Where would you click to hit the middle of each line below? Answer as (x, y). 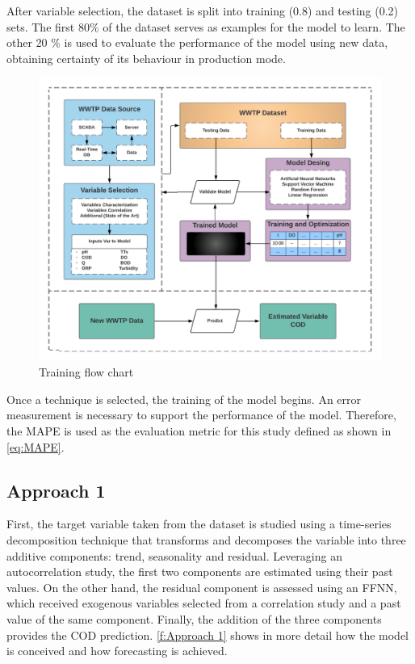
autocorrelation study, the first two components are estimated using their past (200, 572)
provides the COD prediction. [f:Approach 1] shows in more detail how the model (208, 635)
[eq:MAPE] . (36, 446)
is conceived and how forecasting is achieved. (117, 651)
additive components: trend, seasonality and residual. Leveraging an (174, 555)
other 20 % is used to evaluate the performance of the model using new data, (197, 42)
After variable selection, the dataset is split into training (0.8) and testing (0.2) (203, 11)
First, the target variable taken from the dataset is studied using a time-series (199, 524)
